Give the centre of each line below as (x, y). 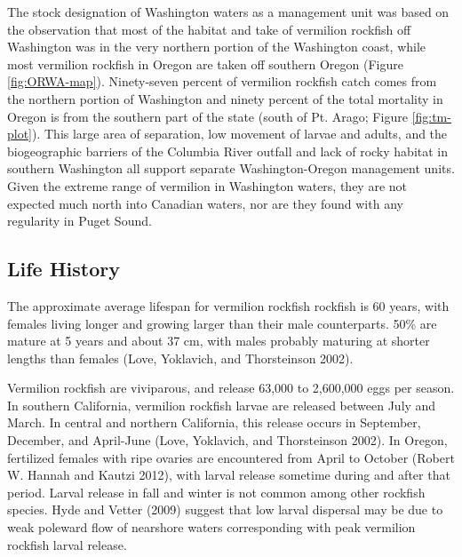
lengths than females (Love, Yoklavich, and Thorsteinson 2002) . (180, 358)
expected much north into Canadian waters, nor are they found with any (205, 203)
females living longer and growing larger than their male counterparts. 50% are (222, 323)
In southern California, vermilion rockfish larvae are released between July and (222, 405)
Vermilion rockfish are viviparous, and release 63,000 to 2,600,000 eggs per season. (231, 388)
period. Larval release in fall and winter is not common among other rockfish (216, 492)
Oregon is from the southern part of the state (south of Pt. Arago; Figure (207, 116)
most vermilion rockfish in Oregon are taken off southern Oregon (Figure (205, 64)
